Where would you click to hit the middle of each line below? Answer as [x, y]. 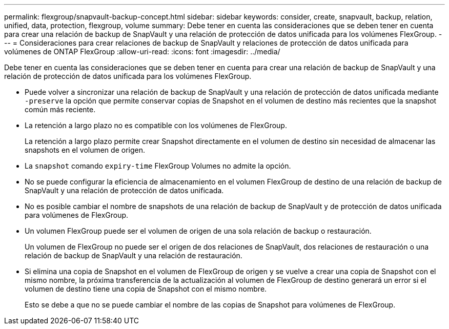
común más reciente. [60, 109]
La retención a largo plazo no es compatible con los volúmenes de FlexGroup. [156, 125]
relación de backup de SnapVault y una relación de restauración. [134, 255]
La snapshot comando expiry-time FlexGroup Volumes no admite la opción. [158, 166]
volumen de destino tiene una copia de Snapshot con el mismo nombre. [146, 289]
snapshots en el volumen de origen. [85, 150]
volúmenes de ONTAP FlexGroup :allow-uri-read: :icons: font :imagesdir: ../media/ [142, 52]
